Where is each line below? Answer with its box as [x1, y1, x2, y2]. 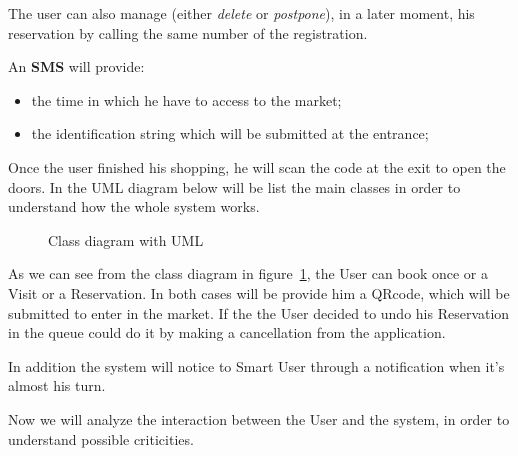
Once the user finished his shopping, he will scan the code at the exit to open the [8, 156, 506, 177]
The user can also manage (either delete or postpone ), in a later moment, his [8, 3, 475, 23]
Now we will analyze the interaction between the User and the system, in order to [8, 408, 510, 429]
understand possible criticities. [8, 428, 194, 449]
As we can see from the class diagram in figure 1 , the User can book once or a [8, 263, 489, 284]
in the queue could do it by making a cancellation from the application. [8, 322, 446, 343]
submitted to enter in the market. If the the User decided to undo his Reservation [8, 302, 510, 323]
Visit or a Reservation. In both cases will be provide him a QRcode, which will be [8, 282, 510, 303]
